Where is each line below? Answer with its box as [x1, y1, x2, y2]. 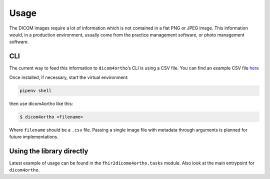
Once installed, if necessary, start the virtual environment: [9, 74, 128, 80]
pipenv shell [19, 87, 52, 93]
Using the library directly [9, 146, 88, 155]
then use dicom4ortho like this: [9, 100, 73, 106]
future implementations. [9, 133, 58, 139]
